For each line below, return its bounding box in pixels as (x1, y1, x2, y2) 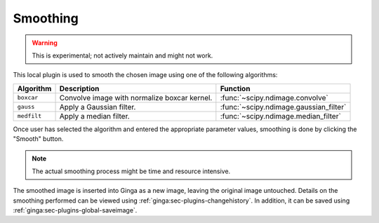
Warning (32, 39, 58, 47)
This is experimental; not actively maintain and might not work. (32, 51, 213, 60)
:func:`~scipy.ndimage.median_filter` (220, 111, 342, 121)
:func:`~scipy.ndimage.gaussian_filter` (220, 102, 347, 111)
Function (220, 83, 251, 93)
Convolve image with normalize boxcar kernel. (59, 93, 213, 102)
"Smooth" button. (13, 135, 64, 143)
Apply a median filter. (59, 111, 130, 121)
